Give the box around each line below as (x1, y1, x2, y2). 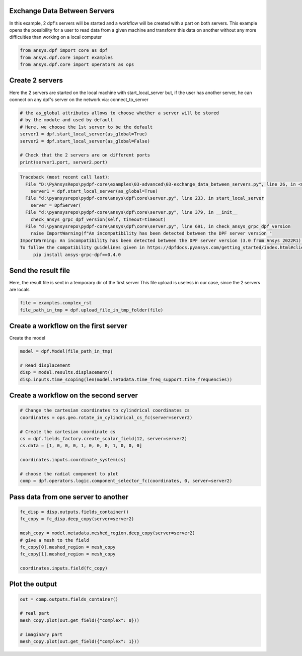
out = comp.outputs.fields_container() (20, 596, 118, 602)
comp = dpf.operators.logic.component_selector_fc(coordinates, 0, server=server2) (20, 478, 233, 484)
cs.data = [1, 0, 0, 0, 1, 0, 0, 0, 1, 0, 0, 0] (20, 443, 142, 449)
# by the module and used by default (20, 117, 113, 123)
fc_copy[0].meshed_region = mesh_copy (20, 544, 116, 550)
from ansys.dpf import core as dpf (20, 48, 108, 53)
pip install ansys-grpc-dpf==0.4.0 (33, 252, 121, 258)
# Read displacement (20, 363, 70, 368)
